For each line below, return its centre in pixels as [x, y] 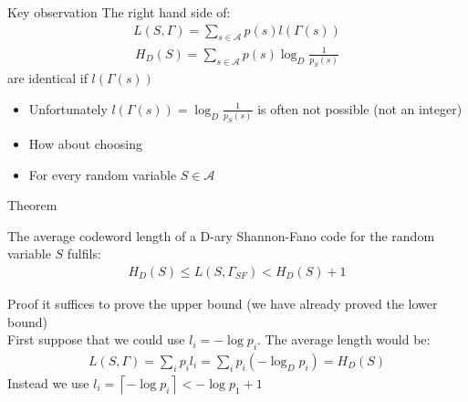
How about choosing [85, 143]
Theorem [32, 205]
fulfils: [84, 254]
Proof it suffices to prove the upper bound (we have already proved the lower [223, 303]
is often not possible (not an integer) [360, 108]
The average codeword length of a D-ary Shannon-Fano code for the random [221, 235]
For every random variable [103, 174]
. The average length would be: [344, 339]
